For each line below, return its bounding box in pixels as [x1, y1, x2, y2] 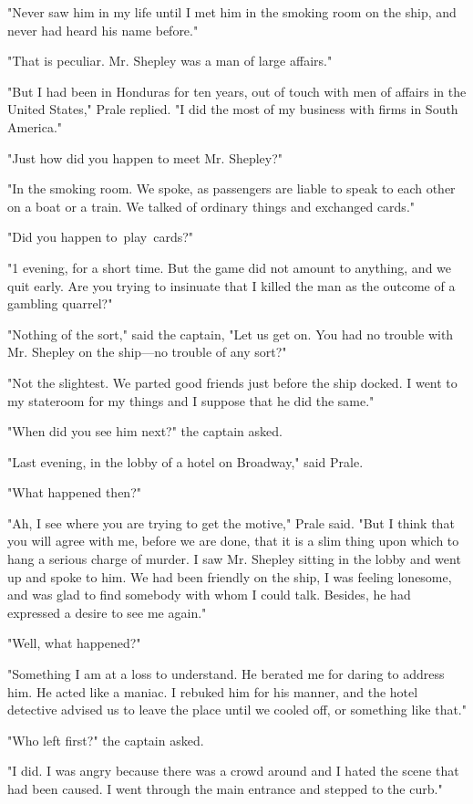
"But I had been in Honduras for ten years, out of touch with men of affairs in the [7, 81, 467, 100]
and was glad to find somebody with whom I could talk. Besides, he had [7, 585, 411, 604]
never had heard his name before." [7, 20, 199, 39]
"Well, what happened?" [7, 633, 141, 653]
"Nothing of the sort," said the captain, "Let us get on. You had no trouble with [7, 324, 454, 343]
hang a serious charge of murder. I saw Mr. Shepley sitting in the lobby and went [7, 549, 461, 569]
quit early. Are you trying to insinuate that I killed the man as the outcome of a [7, 276, 456, 295]
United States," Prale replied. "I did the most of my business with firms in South [7, 99, 458, 119]
